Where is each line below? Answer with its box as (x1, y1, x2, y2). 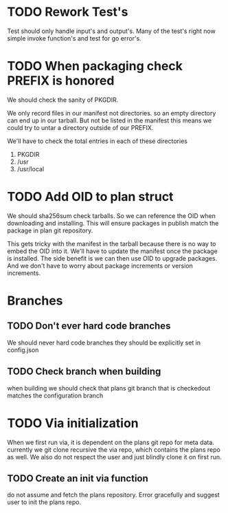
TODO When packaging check (7, 58, 183, 74)
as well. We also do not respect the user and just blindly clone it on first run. (7, 452, 222, 461)
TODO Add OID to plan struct (7, 189, 174, 205)
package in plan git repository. (7, 226, 93, 234)
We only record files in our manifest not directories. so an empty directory (7, 109, 216, 117)
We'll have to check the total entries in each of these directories (7, 137, 187, 145)
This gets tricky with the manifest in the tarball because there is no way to (7, 239, 216, 248)
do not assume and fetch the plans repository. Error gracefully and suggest (7, 491, 220, 499)
